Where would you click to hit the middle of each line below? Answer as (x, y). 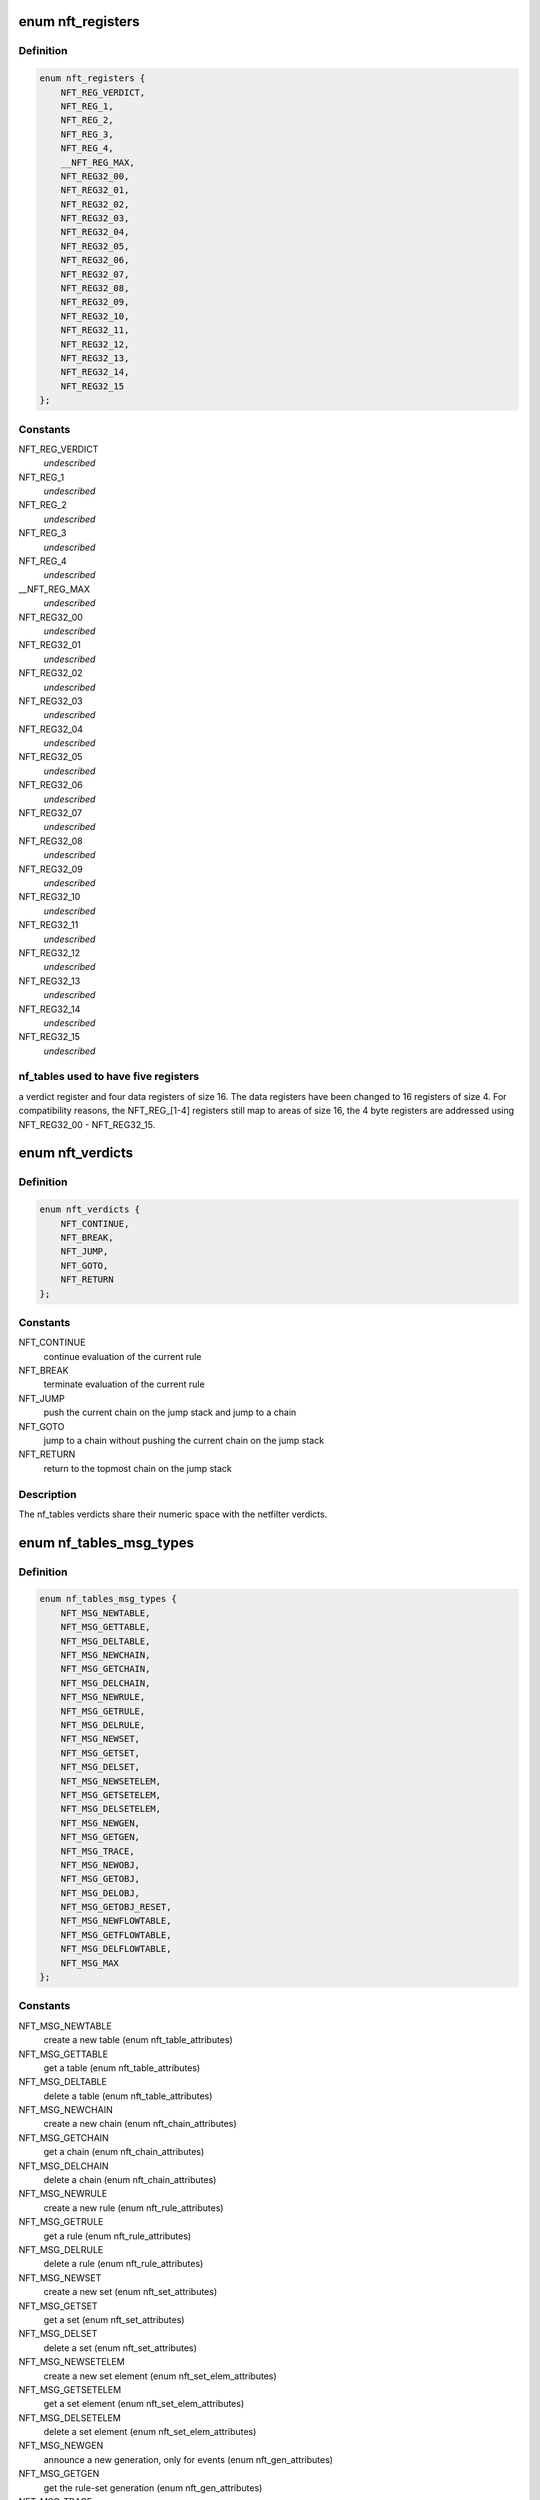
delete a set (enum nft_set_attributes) (120, 2347)
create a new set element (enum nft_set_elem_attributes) (160, 2376)
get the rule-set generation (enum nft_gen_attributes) (153, 2487)
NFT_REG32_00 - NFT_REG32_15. (87, 1124)
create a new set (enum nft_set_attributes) (130, 2292)
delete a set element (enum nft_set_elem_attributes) (150, 2432)
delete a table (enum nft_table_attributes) (128, 2096)
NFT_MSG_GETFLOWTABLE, (116, 1934)
